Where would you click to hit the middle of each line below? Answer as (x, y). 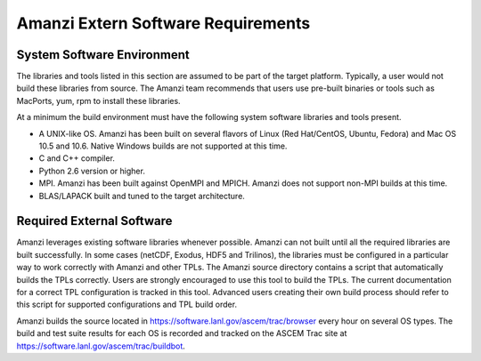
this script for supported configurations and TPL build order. (127, 305)
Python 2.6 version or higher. (92, 171)
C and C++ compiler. (77, 158)
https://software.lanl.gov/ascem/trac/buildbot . (101, 346)
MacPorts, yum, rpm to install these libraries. (99, 100)
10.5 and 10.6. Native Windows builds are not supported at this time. (163, 146)
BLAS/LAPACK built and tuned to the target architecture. (142, 196)
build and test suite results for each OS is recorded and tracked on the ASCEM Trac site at (182, 333)
